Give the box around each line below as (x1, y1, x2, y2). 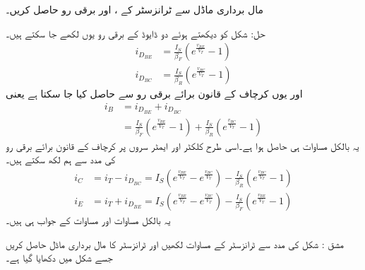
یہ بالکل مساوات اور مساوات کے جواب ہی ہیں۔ (6, 213, 171, 228)
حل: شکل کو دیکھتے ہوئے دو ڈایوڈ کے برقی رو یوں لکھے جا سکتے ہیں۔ (6, 25, 265, 40)
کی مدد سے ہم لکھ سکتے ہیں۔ (6, 152, 116, 167)
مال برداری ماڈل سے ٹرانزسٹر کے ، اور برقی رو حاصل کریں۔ (6, 2, 263, 16)
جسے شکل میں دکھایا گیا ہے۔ (6, 250, 113, 265)
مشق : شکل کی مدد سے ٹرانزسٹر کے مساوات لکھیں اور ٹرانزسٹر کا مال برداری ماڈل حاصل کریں (6, 236, 344, 251)
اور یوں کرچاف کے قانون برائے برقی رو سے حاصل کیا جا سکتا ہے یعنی (6, 86, 303, 101)
